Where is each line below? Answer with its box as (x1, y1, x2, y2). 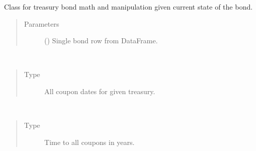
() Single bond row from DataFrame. (44, 35, 158, 46)
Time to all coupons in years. (44, 136, 135, 147)
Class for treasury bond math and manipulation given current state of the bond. (4, 2, 253, 12)
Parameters (24, 18, 59, 29)
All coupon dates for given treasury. (44, 86, 156, 96)
